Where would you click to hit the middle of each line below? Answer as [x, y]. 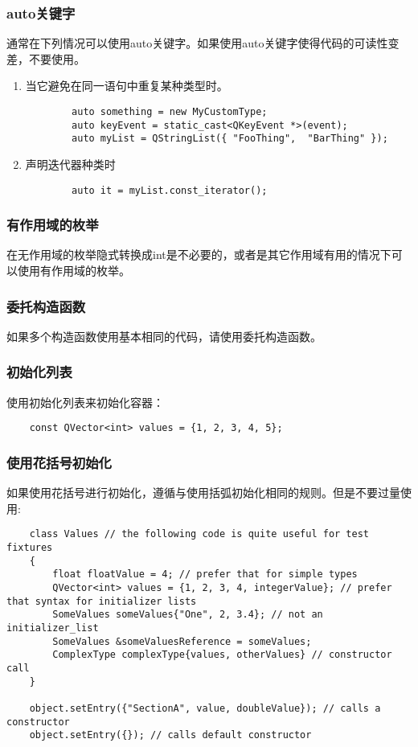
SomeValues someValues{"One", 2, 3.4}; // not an [188, 615]
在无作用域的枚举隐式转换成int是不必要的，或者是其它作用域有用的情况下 [199, 254]
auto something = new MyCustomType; [170, 112]
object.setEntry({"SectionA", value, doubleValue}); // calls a [205, 708]
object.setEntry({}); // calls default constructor [170, 735]
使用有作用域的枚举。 [74, 271]
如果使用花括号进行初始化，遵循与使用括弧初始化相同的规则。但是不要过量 [203, 493]
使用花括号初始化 [59, 462]
